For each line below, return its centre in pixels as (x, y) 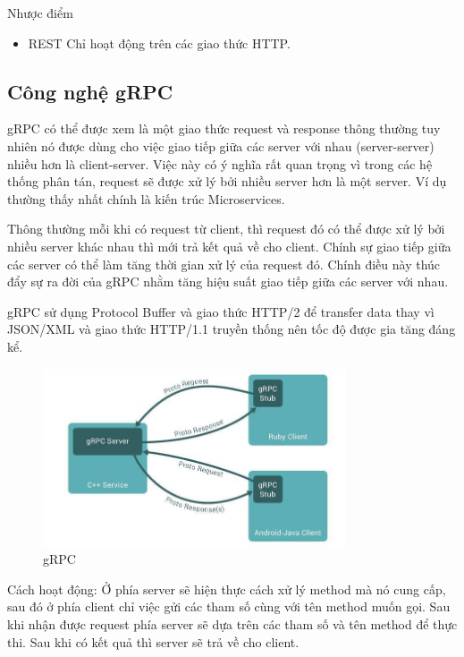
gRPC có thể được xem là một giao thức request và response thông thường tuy (224, 128)
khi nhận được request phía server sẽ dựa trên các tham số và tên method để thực (232, 623)
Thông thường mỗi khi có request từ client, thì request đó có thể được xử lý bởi (226, 229)
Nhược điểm (40, 13)
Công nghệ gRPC (90, 91)
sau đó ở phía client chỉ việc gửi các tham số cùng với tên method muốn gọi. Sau (229, 606)
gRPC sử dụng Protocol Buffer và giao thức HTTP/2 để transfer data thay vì (221, 311)
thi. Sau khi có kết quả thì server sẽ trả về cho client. (153, 641)
